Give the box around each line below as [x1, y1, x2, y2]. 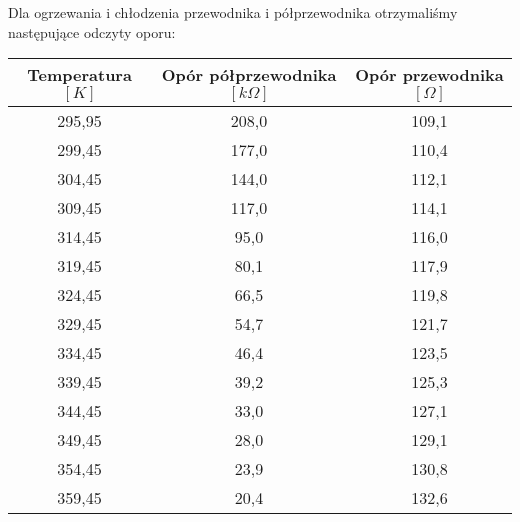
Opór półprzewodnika [161, 63, 337, 87]
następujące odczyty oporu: [8, 21, 176, 42]
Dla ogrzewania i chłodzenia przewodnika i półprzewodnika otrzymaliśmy [8, 2, 458, 22]
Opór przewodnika [355, 63, 504, 87]
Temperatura [27, 63, 132, 87]
